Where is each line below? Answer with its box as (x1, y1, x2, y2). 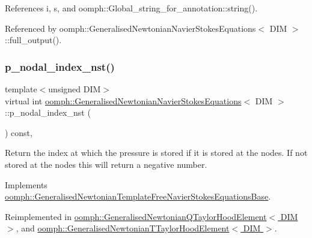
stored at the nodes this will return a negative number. (5, 158, 207, 170)
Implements (5, 178, 47, 191)
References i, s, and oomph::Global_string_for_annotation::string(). (5, 2, 258, 14)
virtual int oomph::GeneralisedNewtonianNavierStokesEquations (5, 94, 242, 107)
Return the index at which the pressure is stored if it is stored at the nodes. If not (5, 146, 308, 159)
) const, (5, 126, 32, 138)
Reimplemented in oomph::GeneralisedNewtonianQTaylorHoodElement (5, 210, 267, 222)
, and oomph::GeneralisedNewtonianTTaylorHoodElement (16, 222, 230, 234)
